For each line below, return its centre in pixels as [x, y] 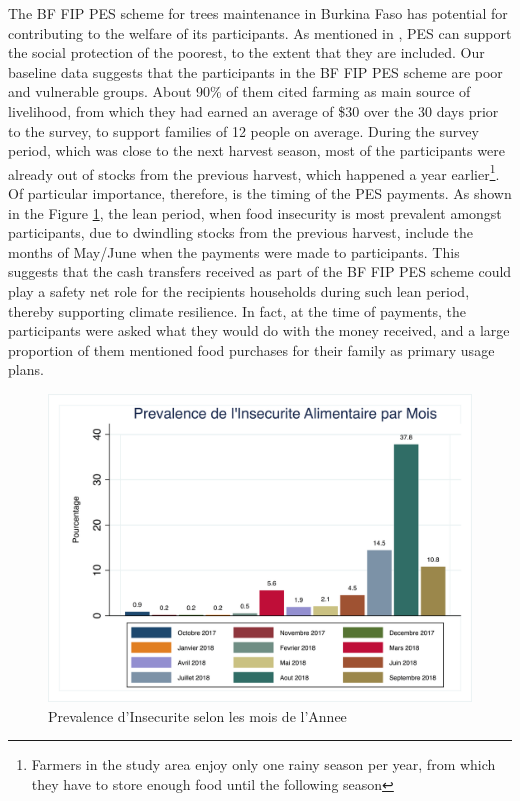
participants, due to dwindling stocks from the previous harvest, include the [240, 232]
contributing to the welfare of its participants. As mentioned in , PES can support [260, 32]
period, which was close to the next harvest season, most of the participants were [256, 150]
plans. [26, 369]
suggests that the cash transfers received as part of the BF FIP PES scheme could [260, 271]
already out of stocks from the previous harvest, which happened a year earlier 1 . [254, 172]
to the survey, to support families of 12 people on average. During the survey [243, 130]
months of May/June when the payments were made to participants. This [234, 251]
